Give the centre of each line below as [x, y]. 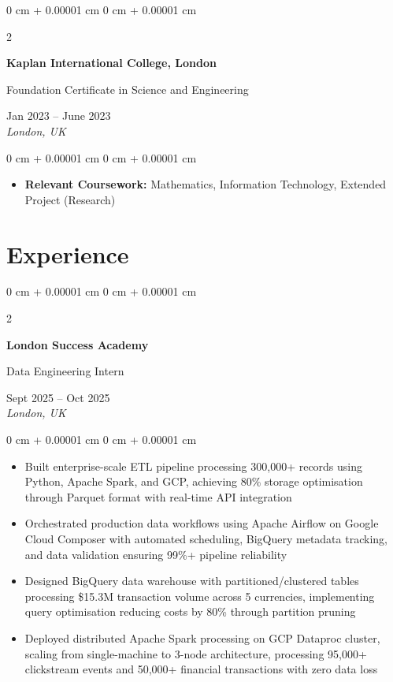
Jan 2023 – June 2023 [59, 116]
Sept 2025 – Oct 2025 [58, 397]
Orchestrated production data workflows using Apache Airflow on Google [202, 523]
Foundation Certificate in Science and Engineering [128, 89]
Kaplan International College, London [111, 63]
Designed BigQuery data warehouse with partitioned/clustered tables [192, 581]
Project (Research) [70, 199]
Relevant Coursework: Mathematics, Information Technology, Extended [206, 184]
